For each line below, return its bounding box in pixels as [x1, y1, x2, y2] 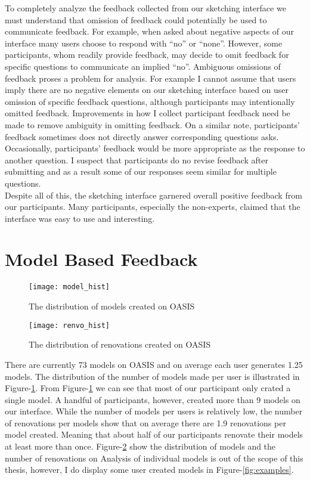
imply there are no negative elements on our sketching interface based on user [5, 83, 289, 96]
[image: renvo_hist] [29, 321, 110, 330]
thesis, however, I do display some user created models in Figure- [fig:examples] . [5, 463, 294, 476]
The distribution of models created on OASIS [29, 300, 195, 312]
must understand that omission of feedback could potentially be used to [5, 13, 267, 26]
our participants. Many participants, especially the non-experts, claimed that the [5, 200, 300, 213]
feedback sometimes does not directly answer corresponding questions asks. [5, 130, 279, 143]
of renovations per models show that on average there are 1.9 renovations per [5, 416, 286, 429]
